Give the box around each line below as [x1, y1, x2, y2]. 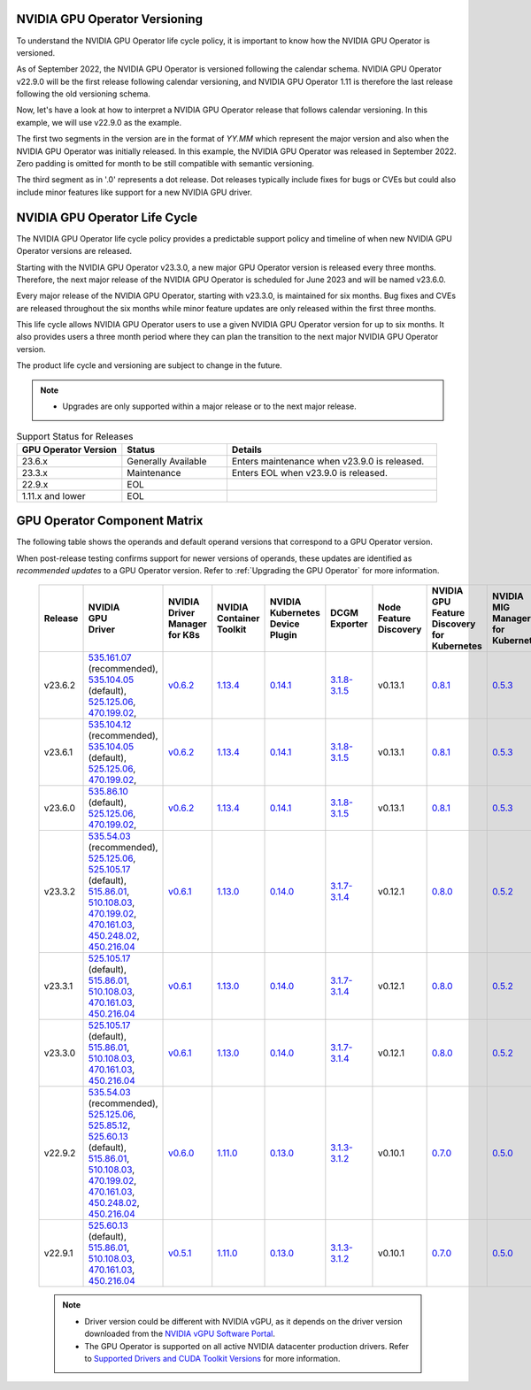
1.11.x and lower [21, 489, 86, 502]
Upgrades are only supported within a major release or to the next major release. [62, 401, 358, 411]
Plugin [269, 629, 297, 641]
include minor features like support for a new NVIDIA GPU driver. [16, 187, 252, 197]
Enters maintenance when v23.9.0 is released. [231, 455, 425, 467]
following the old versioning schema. [16, 88, 150, 99]
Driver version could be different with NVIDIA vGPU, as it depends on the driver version [84, 1316, 403, 1326]
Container [217, 612, 260, 625]
